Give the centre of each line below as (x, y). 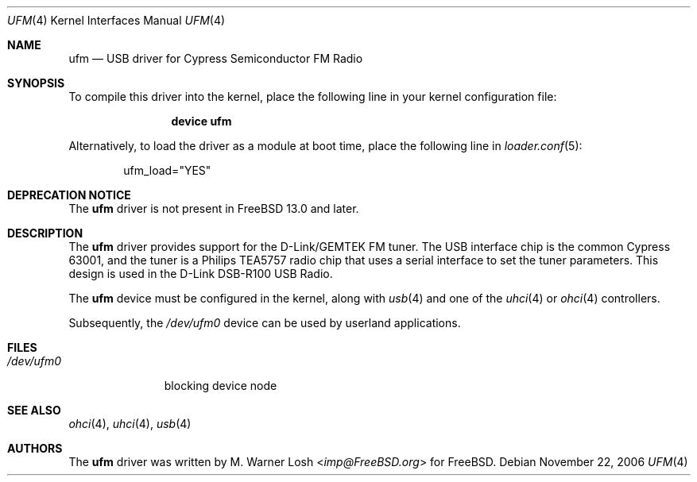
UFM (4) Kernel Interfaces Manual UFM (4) (116, 20)
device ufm (201, 121)
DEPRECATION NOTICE (69, 195)
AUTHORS (35, 448)
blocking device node (221, 386)
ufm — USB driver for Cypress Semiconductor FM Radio (216, 58)
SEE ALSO (34, 410)
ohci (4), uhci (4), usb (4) (130, 424)
